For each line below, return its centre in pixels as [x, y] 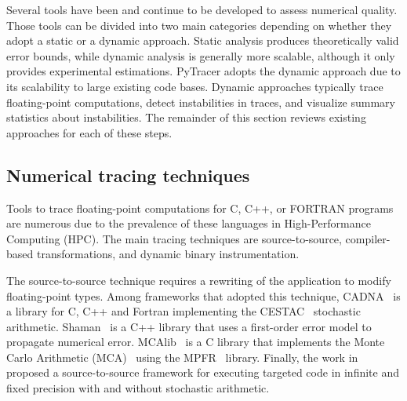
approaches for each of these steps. [89, 132]
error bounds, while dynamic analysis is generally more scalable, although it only [201, 55]
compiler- [368, 238]
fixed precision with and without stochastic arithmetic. [138, 388]
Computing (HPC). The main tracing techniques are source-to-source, [174, 238]
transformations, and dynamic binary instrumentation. [168, 254]
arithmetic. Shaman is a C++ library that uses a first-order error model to [189, 326]
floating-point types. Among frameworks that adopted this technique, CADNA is [203, 295]
